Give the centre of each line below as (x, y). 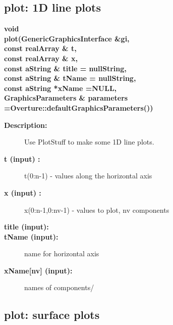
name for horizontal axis (62, 253)
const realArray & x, (41, 58)
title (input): (26, 227)
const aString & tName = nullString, (70, 78)
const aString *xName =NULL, (61, 88)
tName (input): (31, 236)
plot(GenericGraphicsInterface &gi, (67, 38)
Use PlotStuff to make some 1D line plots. (89, 142)
